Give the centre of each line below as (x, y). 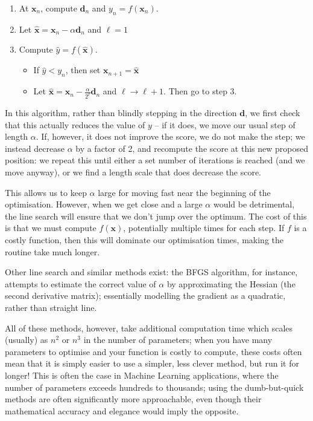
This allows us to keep (46, 192)
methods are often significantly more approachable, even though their (133, 399)
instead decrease (35, 148)
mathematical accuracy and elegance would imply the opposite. (122, 410)
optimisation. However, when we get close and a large (104, 204)
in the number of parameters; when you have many (178, 340)
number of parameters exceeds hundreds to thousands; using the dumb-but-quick (154, 387)
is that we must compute (51, 228)
